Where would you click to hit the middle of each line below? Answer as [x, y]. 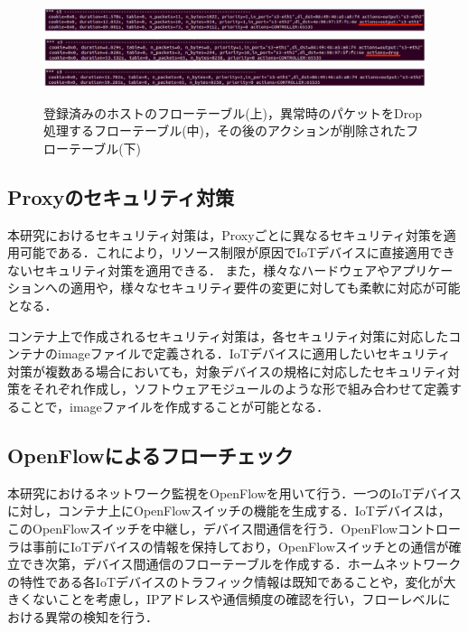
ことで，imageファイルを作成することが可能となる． [174, 407]
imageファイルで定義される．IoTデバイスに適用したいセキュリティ [254, 353]
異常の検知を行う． [101, 616]
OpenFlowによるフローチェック [150, 455]
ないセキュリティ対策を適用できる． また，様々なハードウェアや [199, 270]
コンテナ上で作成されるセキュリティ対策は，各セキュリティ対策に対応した [228, 335]
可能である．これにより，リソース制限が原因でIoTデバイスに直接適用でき [237, 252]
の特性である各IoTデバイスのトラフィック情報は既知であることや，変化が [225, 581]
